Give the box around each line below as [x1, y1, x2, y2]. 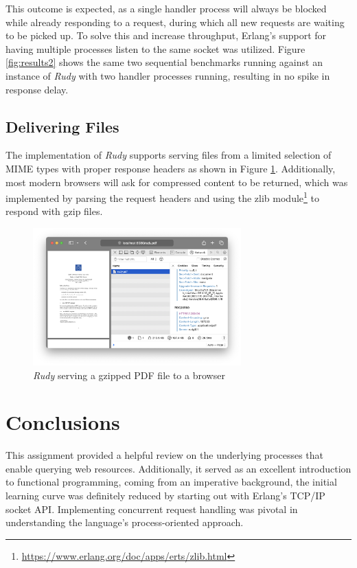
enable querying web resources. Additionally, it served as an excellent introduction [5, 461, 352, 475]
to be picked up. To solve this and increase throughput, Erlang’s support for [5, 28, 327, 43]
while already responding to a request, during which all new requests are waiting [5, 14, 345, 29]
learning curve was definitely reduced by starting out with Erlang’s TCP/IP [5, 488, 325, 503]
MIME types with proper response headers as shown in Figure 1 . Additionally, [5, 161, 336, 175]
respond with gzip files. [5, 204, 103, 218]
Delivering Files [5, 115, 119, 137]
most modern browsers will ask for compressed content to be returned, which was [5, 174, 348, 189]
